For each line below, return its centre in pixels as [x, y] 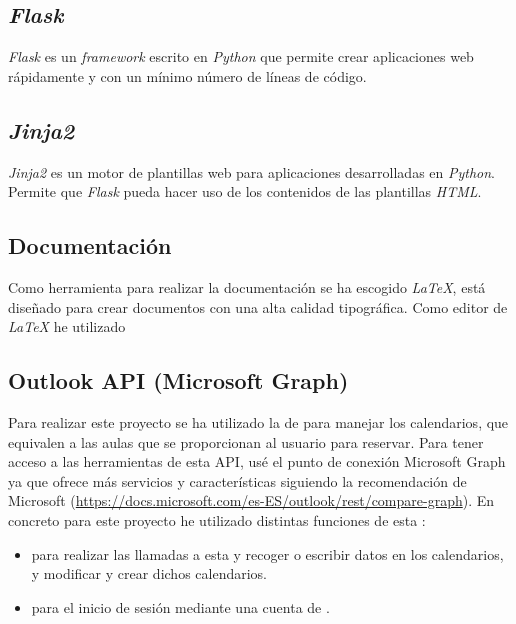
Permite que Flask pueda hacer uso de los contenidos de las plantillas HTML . [245, 191]
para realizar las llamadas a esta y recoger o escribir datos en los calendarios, [267, 553]
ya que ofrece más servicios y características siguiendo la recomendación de [237, 480]
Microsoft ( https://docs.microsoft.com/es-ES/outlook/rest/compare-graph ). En [251, 500]
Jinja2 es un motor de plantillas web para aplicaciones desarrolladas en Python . [252, 171]
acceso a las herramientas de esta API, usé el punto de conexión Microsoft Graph [257, 461]
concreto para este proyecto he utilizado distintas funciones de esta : [217, 519]
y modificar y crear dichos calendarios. [149, 573]
